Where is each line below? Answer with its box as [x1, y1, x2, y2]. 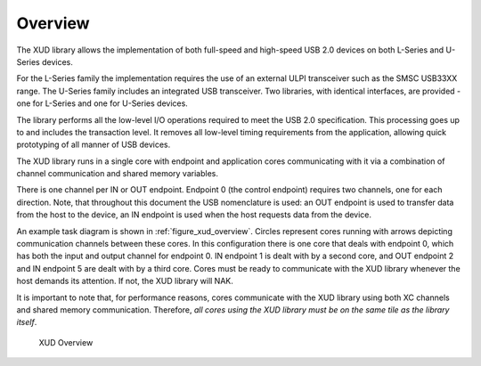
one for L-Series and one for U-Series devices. [16, 98, 189, 109]
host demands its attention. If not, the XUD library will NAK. [16, 276, 233, 287]
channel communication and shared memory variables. [16, 168, 218, 179]
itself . [16, 317, 37, 328]
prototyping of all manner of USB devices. [16, 139, 171, 150]
